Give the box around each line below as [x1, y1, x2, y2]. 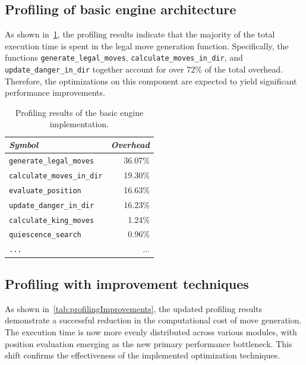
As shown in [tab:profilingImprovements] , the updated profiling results [5, 302, 263, 314]
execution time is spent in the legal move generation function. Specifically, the [5, 39, 289, 52]
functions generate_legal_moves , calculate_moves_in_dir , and [5, 51, 243, 64]
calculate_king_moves [9, 216, 94, 225]
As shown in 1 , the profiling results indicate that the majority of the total [5, 28, 275, 40]
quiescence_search [9, 231, 81, 240]
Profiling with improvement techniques [5, 274, 249, 292]
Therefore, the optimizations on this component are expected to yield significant [5, 74, 297, 87]
